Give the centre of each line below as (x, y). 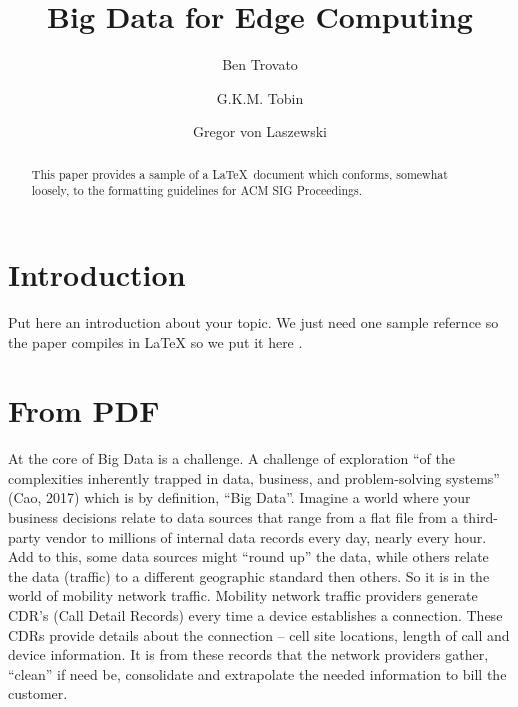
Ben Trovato (260, 64)
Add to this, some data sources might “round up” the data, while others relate (248, 556)
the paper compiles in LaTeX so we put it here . (155, 341)
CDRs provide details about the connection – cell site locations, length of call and (259, 634)
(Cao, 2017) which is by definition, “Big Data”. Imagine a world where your (239, 497)
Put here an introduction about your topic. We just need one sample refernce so (253, 321)
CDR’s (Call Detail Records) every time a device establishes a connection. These (255, 615)
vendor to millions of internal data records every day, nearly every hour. (266, 536)
